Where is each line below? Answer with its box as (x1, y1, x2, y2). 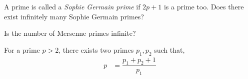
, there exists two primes (58, 44, 134, 55)
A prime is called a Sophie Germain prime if (4, 1, 140, 11)
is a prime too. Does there (163, 1, 244, 11)
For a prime (4, 44, 40, 55)
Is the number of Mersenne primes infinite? (4, 28, 136, 38)
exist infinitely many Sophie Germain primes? (4, 11, 144, 21)
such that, (154, 44, 185, 55)
